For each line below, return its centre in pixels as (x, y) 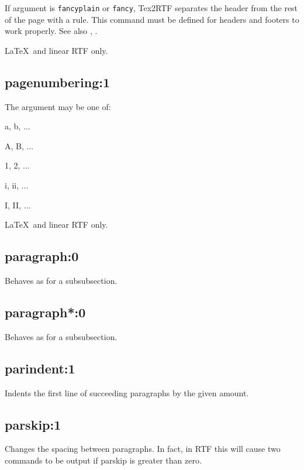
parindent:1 (40, 368)
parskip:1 (33, 424)
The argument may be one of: (58, 106)
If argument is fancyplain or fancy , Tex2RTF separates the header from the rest (151, 8)
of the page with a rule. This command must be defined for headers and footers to (152, 19)
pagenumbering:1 (57, 82)
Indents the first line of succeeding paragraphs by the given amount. (127, 392)
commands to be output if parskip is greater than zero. (103, 460)
